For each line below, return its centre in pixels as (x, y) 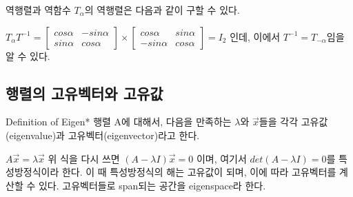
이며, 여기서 (221, 158)
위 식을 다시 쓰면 (84, 158)
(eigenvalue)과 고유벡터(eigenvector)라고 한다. (103, 135)
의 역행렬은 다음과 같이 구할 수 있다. (162, 10)
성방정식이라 (32, 172)
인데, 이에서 (255, 36)
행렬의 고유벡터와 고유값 (84, 93)
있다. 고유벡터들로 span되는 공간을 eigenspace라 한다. (152, 185)
